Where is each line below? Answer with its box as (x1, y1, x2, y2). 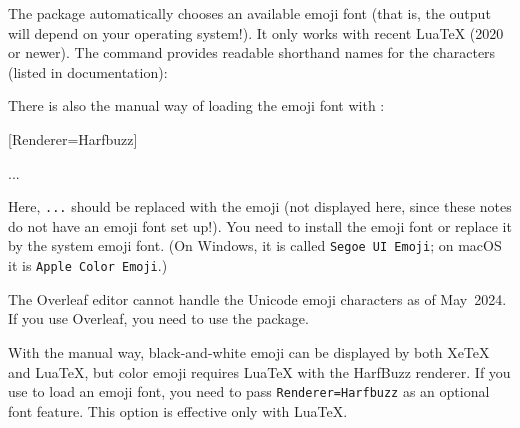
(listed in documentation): (8, 61, 168, 82)
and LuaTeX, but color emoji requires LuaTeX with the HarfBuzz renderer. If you (8, 361, 511, 382)
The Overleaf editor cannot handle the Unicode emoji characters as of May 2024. (8, 288, 507, 309)
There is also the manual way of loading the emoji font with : (8, 95, 385, 116)
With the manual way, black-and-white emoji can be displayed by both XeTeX (8, 341, 490, 362)
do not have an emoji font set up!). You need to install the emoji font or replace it (8, 215, 512, 236)
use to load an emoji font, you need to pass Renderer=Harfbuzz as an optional (8, 381, 490, 402)
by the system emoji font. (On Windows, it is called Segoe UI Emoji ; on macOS (8, 235, 502, 256)
